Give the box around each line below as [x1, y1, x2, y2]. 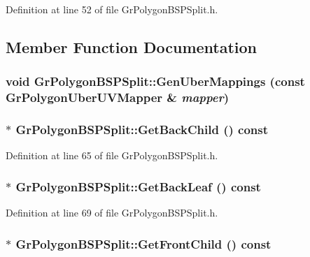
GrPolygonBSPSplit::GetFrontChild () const [15, 235, 272, 252]
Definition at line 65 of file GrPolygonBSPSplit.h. [6, 148, 218, 163]
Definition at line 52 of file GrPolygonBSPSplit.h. [6, 2, 218, 16]
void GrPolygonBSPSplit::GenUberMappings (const [6, 73, 305, 90]
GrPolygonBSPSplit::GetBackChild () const [15, 121, 269, 138]
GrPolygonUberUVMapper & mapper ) [6, 89, 229, 106]
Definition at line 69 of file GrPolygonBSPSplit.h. [6, 205, 218, 220]
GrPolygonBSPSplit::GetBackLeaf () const [15, 177, 261, 195]
